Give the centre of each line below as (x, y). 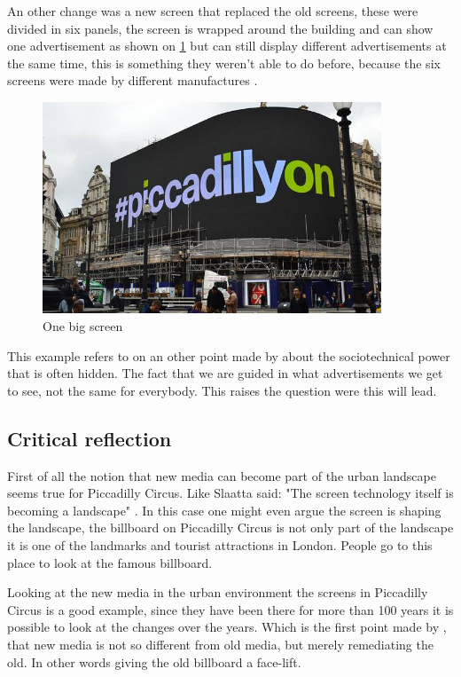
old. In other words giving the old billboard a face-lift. (154, 661)
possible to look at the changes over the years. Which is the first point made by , (227, 627)
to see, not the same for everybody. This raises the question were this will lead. (222, 390)
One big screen (83, 326)
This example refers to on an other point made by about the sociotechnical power (229, 355)
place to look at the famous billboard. (110, 562)
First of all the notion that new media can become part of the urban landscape (222, 475)
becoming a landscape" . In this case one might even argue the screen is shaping (224, 510)
